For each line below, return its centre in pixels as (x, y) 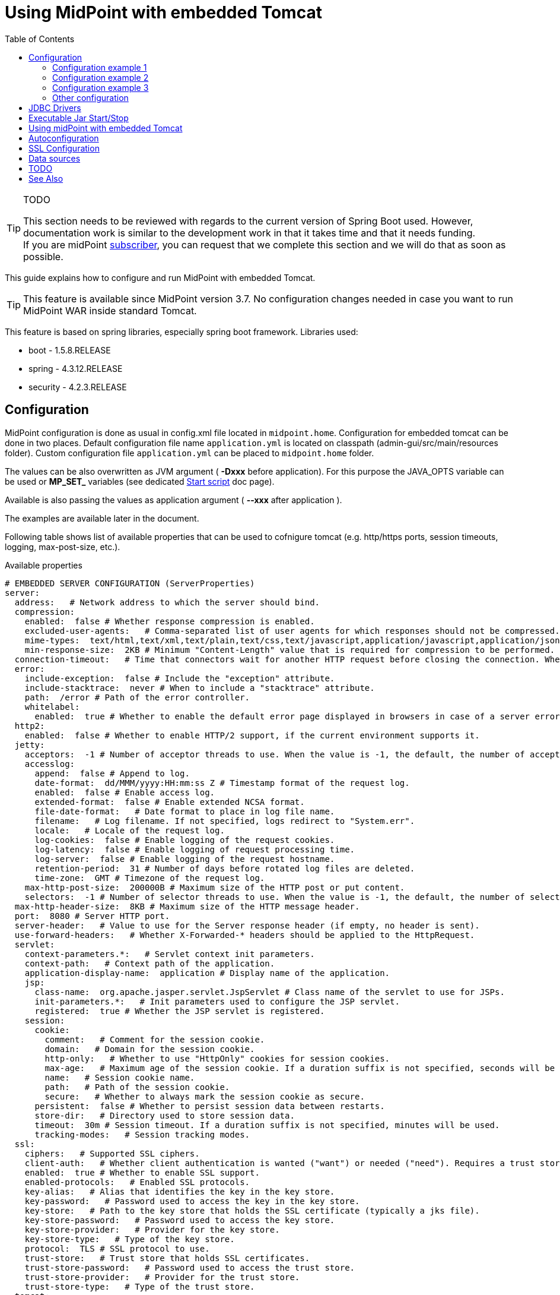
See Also (46, 178)
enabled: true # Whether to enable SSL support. (142, 1172)
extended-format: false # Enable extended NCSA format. (170, 802)
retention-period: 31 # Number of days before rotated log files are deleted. (225, 868)
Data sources (55, 158)
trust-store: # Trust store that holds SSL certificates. (167, 1258)
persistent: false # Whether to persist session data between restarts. (210, 1106)
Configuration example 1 (100, 67)
